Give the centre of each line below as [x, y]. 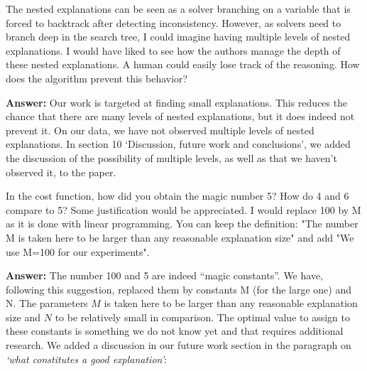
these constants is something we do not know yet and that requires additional [175, 331]
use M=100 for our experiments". [78, 251]
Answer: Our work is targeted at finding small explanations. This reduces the [177, 102]
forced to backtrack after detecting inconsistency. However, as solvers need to [174, 22]
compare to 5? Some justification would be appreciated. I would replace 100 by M [183, 209]
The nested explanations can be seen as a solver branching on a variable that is [178, 9]
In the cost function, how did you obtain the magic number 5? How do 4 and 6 [177, 196]
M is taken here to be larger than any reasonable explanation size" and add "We [180, 237]
